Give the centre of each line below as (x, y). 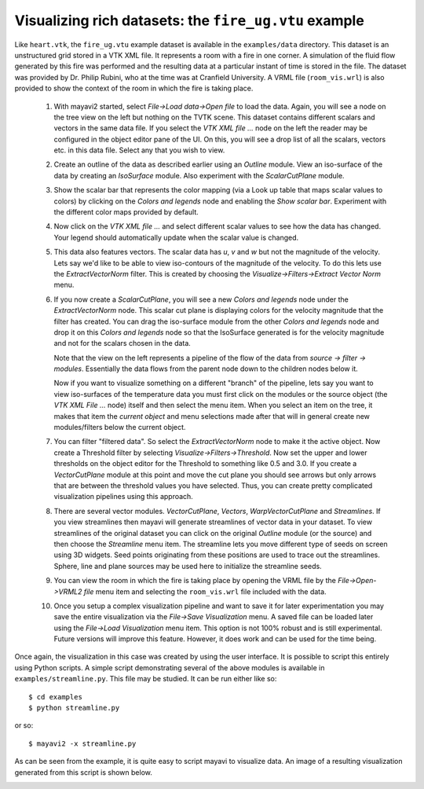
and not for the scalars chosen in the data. (122, 343)
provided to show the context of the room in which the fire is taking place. (134, 88)
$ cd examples (55, 697)
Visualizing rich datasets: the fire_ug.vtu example (189, 20)
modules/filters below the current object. (120, 428)
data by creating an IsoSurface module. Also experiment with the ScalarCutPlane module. (199, 175)
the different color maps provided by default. (126, 212)
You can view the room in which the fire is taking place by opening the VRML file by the (195, 581)
